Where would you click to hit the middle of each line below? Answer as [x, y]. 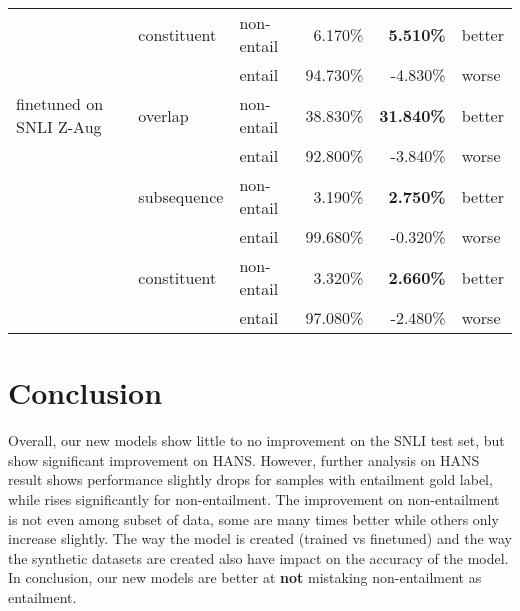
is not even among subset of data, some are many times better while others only [253, 518]
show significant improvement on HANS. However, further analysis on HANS [244, 459]
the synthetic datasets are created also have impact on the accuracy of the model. [258, 557]
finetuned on [60, 103]
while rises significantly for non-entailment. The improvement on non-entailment [254, 498]
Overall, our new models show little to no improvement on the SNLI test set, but [256, 440]
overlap [163, 115]
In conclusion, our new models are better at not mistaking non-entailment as [245, 577]
